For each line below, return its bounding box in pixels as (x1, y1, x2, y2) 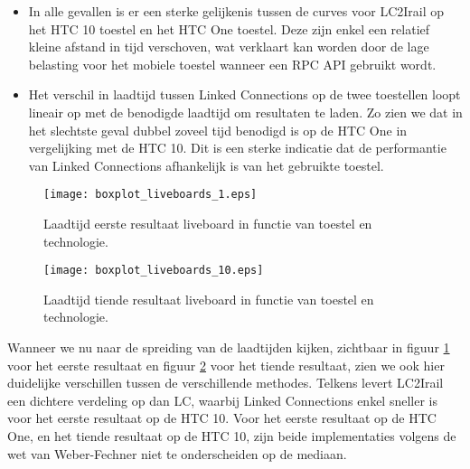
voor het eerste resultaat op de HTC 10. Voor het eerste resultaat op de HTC (7, 408, 437, 427)
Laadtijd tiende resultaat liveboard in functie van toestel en (43, 289, 374, 308)
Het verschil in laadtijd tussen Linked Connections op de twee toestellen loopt (28, 85, 461, 104)
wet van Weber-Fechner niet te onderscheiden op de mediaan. (7, 444, 347, 463)
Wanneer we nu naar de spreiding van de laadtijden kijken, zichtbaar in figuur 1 (7, 338, 450, 357)
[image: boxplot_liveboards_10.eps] (43, 264, 264, 277)
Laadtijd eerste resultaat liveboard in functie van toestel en (43, 214, 372, 232)
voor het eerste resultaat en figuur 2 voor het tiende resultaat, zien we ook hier (7, 355, 445, 374)
